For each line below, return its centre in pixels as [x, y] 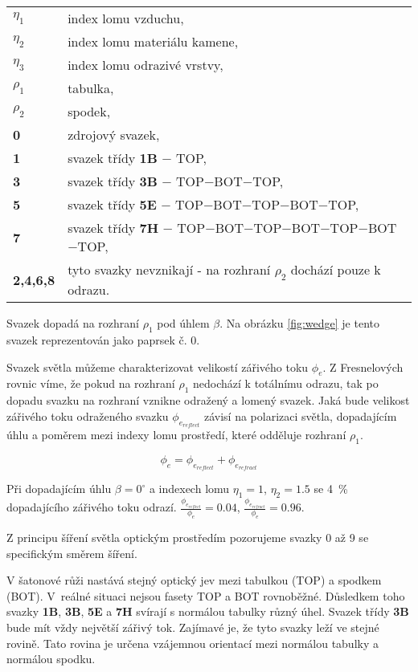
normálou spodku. [51, 659]
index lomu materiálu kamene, [153, 41]
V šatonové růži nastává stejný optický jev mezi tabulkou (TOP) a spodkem [194, 580]
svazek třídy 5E [112, 204]
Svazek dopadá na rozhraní [73, 323]
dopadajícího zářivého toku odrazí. [92, 507]
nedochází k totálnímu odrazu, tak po [286, 383]
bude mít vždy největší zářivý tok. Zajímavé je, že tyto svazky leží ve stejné [193, 627]
